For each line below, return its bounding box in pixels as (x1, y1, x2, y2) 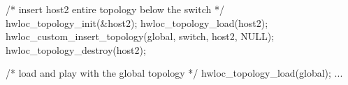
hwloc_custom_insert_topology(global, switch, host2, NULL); (6, 29, 275, 44)
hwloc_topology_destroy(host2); (6, 42, 146, 57)
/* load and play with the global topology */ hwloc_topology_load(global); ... (6, 66, 343, 80)
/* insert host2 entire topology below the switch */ (6, 2, 224, 16)
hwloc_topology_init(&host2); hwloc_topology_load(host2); (6, 15, 268, 30)
